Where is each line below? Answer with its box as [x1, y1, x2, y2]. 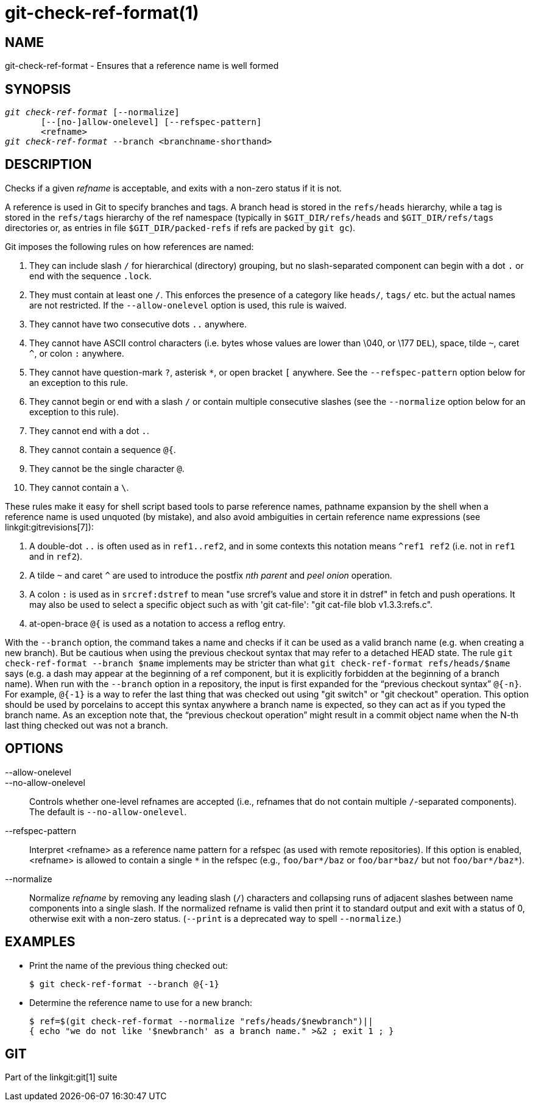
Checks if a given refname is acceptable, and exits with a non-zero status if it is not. [5, 182, 342, 193]
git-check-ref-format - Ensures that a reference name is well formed [5, 60, 279, 71]
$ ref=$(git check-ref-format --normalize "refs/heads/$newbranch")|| [29, 1016, 373, 1026]
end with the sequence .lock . [29, 270, 152, 281]
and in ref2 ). [29, 551, 83, 562]
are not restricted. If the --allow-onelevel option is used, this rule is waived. [29, 299, 347, 310]
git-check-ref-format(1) [5, 2, 199, 23]
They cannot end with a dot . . [29, 425, 149, 436]
